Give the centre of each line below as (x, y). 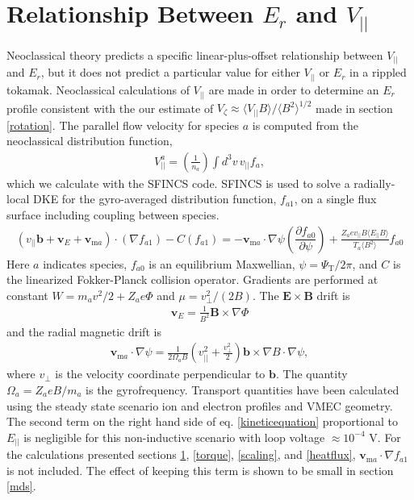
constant (27, 295)
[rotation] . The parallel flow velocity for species (123, 125)
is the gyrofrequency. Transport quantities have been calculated (243, 389)
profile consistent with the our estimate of (110, 107)
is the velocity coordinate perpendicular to (160, 374)
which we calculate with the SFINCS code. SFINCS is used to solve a (178, 183)
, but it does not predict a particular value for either (170, 72)
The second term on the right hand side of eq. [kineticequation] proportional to (202, 421)
